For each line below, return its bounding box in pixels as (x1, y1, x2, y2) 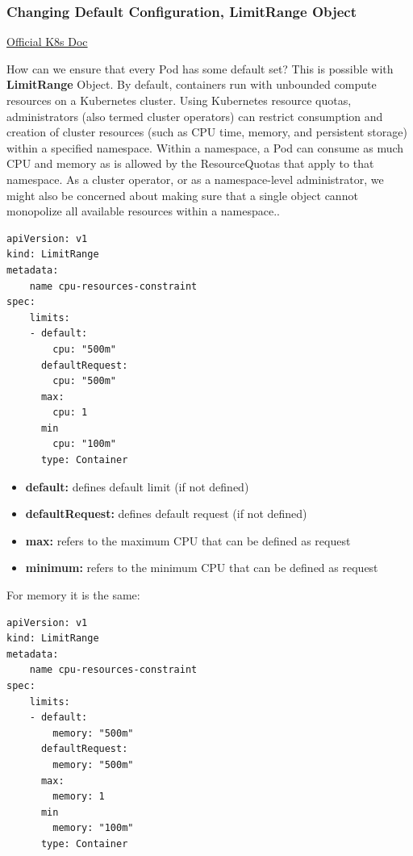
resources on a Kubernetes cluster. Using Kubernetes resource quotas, (6, 92, 352, 108)
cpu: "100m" (52, 438, 117, 450)
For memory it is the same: (6, 587, 140, 603)
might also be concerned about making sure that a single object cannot (6, 186, 358, 203)
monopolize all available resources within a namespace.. (6, 203, 281, 219)
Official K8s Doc (6, 33, 88, 50)
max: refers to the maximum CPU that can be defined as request (25, 532, 351, 549)
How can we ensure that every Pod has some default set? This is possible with (6, 60, 394, 77)
